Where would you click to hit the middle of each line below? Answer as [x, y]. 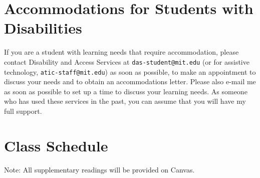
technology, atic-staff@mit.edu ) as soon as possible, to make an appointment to [130, 71]
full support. [23, 111]
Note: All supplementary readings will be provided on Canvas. [99, 169]
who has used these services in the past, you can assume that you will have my [125, 101]
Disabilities [43, 28]
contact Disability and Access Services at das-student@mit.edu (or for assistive [127, 61]
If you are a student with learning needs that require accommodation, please [121, 52]
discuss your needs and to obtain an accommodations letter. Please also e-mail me [130, 81]
